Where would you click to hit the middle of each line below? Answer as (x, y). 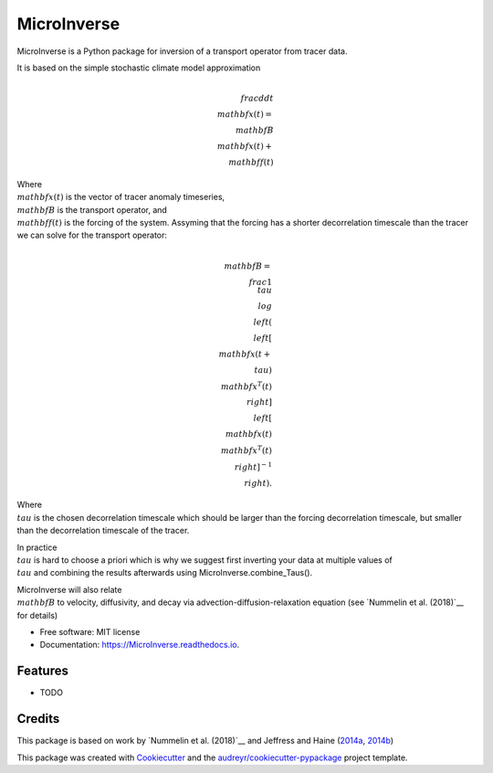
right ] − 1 (253, 466)
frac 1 (261, 282)
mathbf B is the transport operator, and (92, 209)
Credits (38, 719)
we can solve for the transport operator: (92, 235)
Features (42, 671)
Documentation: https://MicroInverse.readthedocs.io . (140, 645)
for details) (37, 615)
